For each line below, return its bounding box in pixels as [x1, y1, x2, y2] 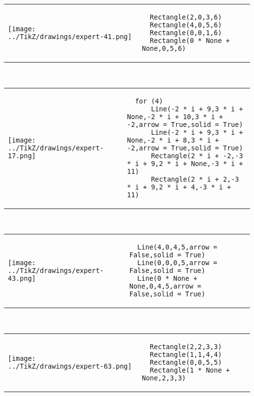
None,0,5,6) [142, 44, 186, 52]
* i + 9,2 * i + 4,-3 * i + [127, 183, 231, 191]
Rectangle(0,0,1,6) [149, 29, 222, 37]
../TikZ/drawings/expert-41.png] [8, 33, 132, 41]
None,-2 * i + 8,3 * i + [127, 136, 219, 144]
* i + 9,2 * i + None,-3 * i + [127, 159, 243, 167]
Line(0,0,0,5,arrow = [137, 259, 217, 267]
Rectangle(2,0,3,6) [149, 13, 222, 21]
